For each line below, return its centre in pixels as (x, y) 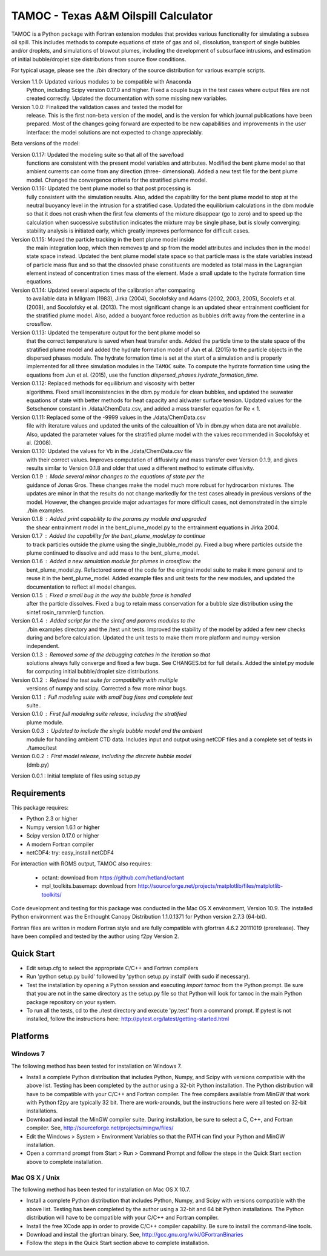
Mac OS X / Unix (35, 1177)
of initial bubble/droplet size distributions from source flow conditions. (99, 59)
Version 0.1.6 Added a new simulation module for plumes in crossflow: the (106, 561)
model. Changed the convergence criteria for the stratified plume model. (117, 180)
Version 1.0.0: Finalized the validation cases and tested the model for (97, 107)
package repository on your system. (71, 1002)
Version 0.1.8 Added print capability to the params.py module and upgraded (109, 519)
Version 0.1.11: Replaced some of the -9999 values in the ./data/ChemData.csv (108, 417)
